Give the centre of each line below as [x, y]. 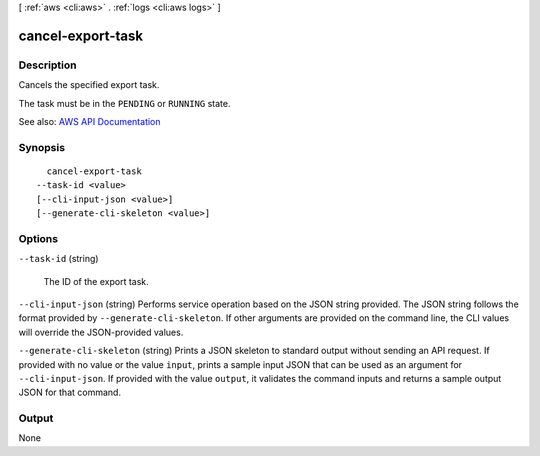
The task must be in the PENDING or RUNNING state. [124, 103]
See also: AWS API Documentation [89, 121]
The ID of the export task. [96, 281]
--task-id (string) [58, 259]
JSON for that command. [70, 392]
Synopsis [41, 147]
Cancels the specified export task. [89, 85]
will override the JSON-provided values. [101, 332]
